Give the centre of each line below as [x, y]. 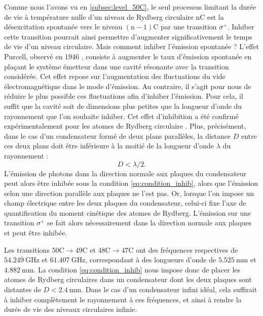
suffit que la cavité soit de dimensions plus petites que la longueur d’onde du [123, 106]
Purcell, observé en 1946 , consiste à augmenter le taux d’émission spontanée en [128, 56]
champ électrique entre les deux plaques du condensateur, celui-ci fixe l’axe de [125, 203]
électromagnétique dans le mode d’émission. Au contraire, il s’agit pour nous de [128, 86]
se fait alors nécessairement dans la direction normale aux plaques [149, 223]
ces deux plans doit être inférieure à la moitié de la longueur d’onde [109, 146]
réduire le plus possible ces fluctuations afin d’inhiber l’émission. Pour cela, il [124, 96]
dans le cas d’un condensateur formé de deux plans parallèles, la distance [118, 135]
